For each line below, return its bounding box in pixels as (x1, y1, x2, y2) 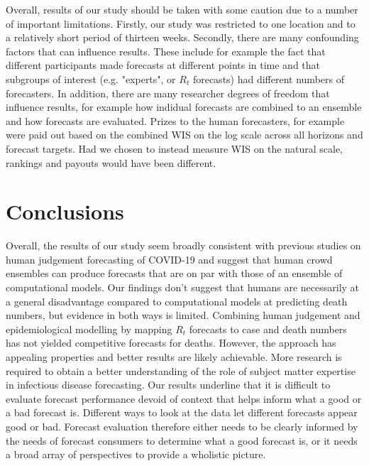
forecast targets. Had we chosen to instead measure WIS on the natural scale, (6, 141, 343, 156)
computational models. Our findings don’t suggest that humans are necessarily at (6, 280, 360, 295)
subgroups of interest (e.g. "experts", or (6, 71, 176, 86)
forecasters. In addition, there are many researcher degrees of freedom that (6, 85, 330, 100)
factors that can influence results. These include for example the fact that (6, 43, 326, 58)
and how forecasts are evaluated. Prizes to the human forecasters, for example (6, 113, 345, 128)
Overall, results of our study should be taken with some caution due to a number (6, 2, 358, 16)
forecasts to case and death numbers (189, 321, 347, 336)
